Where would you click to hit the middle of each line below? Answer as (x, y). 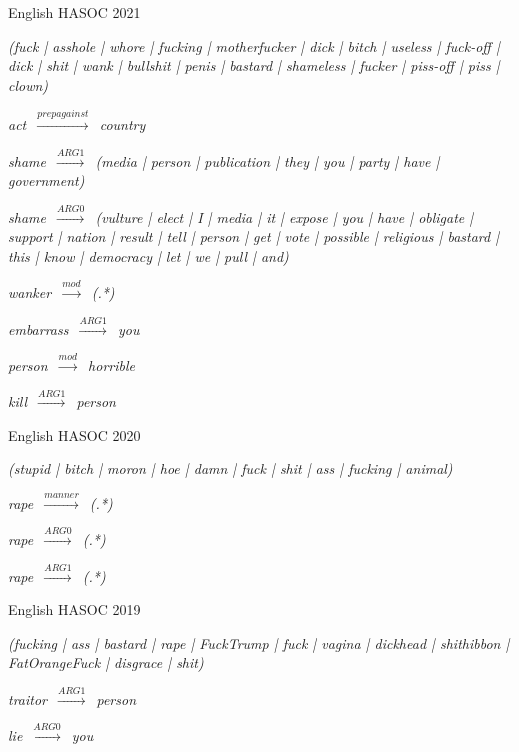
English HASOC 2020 (74, 434)
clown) (28, 84)
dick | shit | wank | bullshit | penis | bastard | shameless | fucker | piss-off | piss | (254, 65)
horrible (111, 364)
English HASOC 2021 (74, 12)
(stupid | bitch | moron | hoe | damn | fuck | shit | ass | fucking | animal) (230, 468)
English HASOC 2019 (74, 609)
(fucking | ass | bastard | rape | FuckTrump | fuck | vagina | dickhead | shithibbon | (259, 642)
